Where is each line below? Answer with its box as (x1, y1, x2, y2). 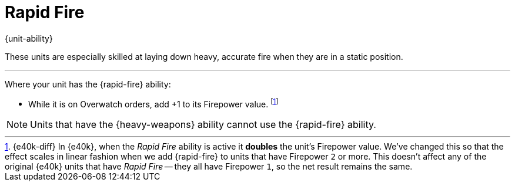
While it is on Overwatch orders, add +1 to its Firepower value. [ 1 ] (28, 97, 279, 109)
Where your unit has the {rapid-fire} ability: (5, 79, 171, 89)
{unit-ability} (5, 33, 53, 43)
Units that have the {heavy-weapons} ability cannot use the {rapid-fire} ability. (30, 119, 376, 131)
